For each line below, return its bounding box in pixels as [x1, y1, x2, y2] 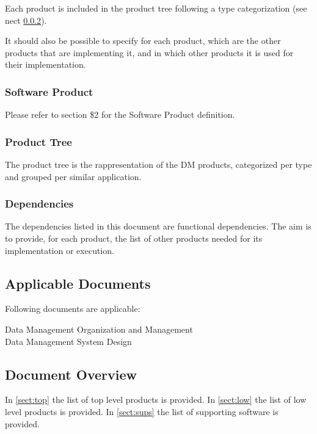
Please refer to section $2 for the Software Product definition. [5, 108, 235, 121]
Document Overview [5, 364, 137, 383]
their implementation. [5, 58, 86, 71]
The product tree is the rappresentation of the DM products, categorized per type [5, 158, 312, 170]
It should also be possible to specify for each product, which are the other [5, 34, 281, 47]
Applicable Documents [5, 273, 151, 292]
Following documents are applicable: [5, 302, 140, 315]
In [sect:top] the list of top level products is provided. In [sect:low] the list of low [5, 393, 307, 406]
